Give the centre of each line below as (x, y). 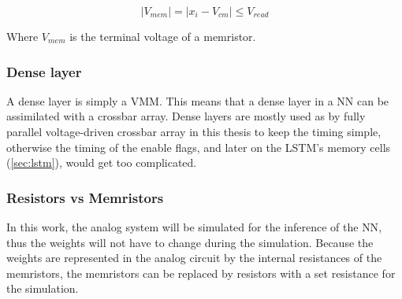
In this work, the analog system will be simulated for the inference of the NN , (194, 227)
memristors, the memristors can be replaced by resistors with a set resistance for (201, 273)
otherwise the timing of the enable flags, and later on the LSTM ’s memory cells (199, 147)
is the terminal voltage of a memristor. (163, 36)
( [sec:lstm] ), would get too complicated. (102, 162)
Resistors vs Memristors (85, 197)
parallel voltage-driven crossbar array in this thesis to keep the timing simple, (194, 131)
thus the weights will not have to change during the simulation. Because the (190, 242)
